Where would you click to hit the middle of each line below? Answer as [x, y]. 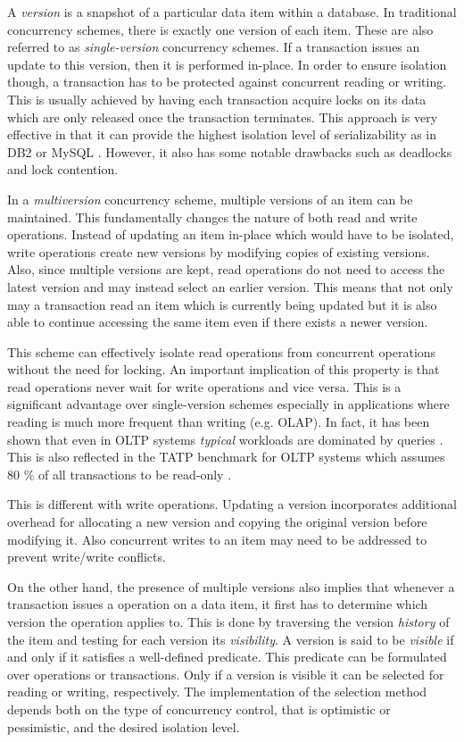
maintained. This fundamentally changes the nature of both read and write [212, 217]
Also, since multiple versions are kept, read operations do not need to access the [226, 269]
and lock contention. [63, 169]
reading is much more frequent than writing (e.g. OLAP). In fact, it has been [219, 422]
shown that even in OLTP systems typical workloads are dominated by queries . [225, 439]
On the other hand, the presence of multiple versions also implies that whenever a [231, 586]
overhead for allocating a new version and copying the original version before [217, 522]
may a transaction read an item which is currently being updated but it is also [222, 304]
